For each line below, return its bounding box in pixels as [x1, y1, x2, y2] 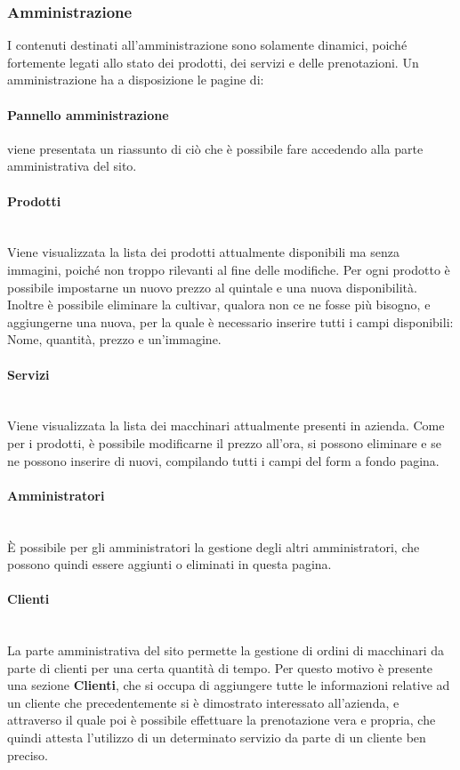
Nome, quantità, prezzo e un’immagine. [7, 330, 222, 349]
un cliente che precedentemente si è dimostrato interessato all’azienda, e [7, 693, 399, 711]
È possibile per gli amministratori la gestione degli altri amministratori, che [7, 537, 420, 556]
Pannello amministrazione [7, 105, 169, 124]
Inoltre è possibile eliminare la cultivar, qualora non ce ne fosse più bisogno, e [7, 295, 431, 314]
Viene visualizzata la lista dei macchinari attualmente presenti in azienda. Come [7, 416, 445, 435]
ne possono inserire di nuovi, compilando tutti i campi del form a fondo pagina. [7, 451, 440, 469]
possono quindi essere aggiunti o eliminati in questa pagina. [7, 555, 332, 573]
